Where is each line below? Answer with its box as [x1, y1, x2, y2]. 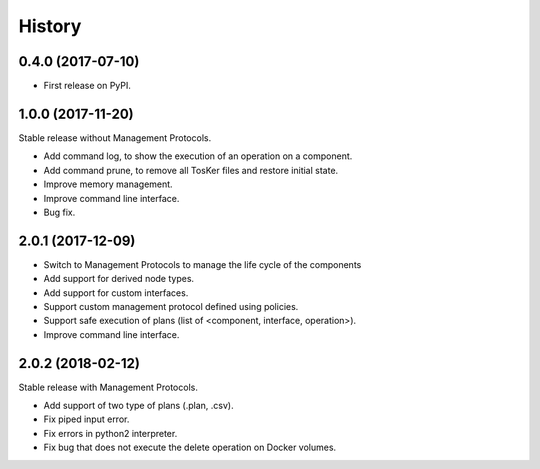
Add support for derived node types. [43, 273, 195, 285]
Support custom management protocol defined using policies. [43, 301, 299, 312]
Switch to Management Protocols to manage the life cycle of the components [43, 258, 362, 270]
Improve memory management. [43, 178, 174, 190]
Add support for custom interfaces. [43, 286, 189, 299]
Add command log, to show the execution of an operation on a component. [43, 150, 353, 162]
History [18, 15, 82, 37]
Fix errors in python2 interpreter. [43, 427, 178, 439]
